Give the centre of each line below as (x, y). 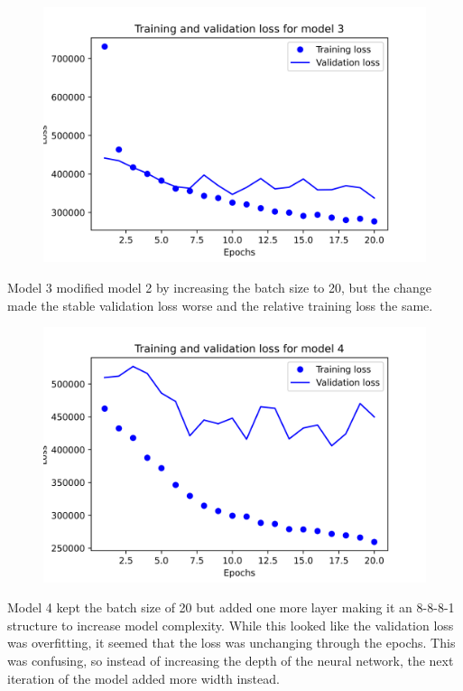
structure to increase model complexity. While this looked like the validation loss (231, 625)
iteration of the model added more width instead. (144, 678)
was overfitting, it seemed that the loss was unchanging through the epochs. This (231, 643)
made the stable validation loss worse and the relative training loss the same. (220, 305)
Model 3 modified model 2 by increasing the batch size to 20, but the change (219, 287)
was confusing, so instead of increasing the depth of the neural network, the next (231, 660)
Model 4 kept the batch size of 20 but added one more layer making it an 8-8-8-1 (231, 607)
